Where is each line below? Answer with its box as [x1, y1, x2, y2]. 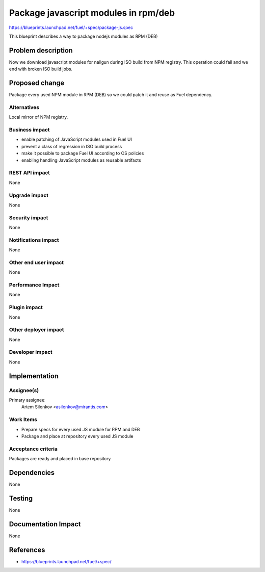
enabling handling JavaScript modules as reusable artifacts [21, 157, 141, 163]
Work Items [9, 416, 37, 423]
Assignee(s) [9, 387, 39, 393]
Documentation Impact [9, 520, 81, 528]
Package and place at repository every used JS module [21, 433, 133, 439]
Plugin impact [9, 304, 43, 311]
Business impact [9, 127, 50, 133]
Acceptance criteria [9, 445, 58, 452]
